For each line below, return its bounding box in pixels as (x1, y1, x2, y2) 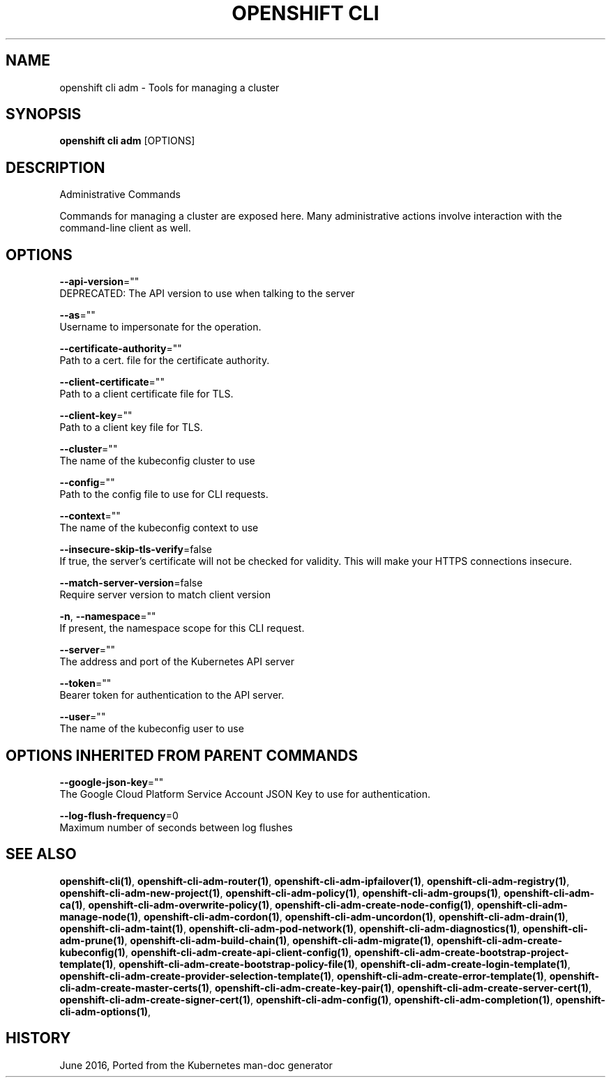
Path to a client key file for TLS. (59, 421, 203, 434)
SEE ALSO (6, 845, 77, 863)
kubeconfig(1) (59, 946, 126, 958)
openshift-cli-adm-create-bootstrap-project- (354, 946, 569, 958)
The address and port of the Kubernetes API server (59, 656, 294, 668)
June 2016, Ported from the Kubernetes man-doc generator (59, 1059, 333, 1071)
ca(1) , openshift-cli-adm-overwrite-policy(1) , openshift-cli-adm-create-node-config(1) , (59, 898, 474, 911)
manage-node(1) (59, 910, 138, 923)
